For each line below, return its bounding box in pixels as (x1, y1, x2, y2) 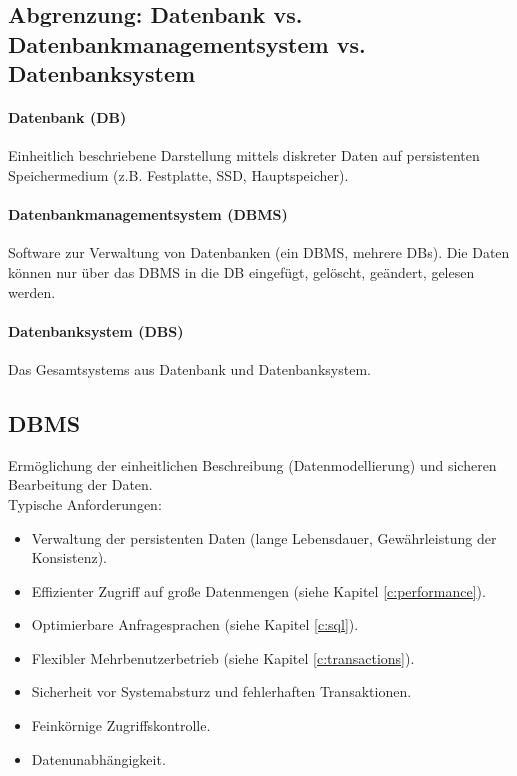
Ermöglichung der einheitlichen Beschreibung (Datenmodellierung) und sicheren (8, 454, 497, 475)
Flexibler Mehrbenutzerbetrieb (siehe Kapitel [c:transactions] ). (31, 647, 415, 668)
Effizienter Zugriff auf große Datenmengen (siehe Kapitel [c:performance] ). (31, 580, 486, 601)
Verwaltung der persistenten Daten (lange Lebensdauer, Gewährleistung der (31, 527, 497, 548)
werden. (8, 281, 56, 302)
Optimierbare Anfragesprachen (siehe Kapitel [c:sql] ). (31, 614, 359, 635)
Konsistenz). (31, 547, 108, 568)
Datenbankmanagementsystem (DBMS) (8, 204, 288, 225)
